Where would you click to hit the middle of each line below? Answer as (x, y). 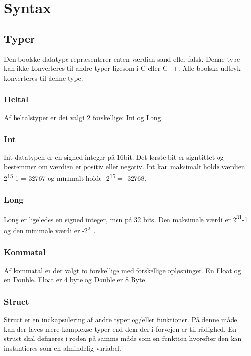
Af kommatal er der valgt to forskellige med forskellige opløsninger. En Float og (123, 270)
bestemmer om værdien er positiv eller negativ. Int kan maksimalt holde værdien (125, 166)
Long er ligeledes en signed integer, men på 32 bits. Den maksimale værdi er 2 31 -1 (126, 218)
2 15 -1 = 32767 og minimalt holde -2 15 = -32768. (75, 177)
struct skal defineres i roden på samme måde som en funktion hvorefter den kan (123, 338)
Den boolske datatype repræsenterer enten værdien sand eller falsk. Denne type (122, 58)
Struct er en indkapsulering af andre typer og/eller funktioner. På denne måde (121, 319)
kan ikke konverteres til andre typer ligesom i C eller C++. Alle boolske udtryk (122, 68)
